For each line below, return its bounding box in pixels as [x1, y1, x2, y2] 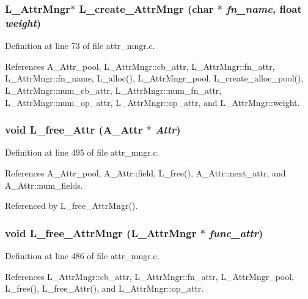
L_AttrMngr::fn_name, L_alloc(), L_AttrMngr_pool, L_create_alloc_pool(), [5, 72, 304, 85]
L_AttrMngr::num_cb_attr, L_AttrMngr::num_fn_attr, [5, 83, 222, 96]
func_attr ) [209, 225, 263, 240]
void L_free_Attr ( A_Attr [5, 122, 143, 137]
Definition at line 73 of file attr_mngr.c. [5, 39, 155, 52]
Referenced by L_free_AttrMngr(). [5, 199, 138, 212]
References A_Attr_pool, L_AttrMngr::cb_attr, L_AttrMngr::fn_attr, [5, 59, 275, 72]
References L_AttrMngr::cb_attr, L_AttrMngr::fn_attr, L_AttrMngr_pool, [5, 270, 295, 282]
